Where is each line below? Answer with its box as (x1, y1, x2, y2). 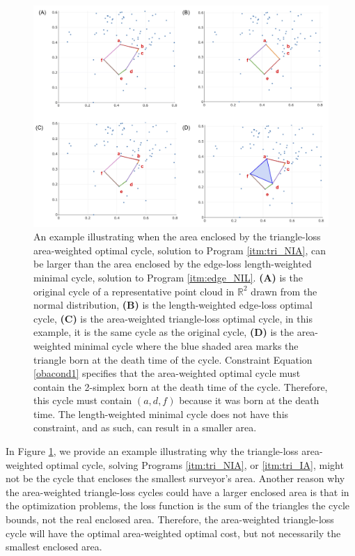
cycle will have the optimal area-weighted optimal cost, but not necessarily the (6, 525, 341, 540)
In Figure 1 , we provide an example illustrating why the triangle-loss (6, 444, 299, 458)
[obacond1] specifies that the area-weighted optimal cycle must (33, 366, 301, 380)
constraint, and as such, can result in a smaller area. (33, 420, 257, 435)
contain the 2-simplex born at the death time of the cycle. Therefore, (33, 379, 328, 394)
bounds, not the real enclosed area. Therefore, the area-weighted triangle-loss (6, 512, 334, 527)
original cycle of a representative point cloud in (33, 284, 235, 298)
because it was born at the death (179, 393, 319, 408)
